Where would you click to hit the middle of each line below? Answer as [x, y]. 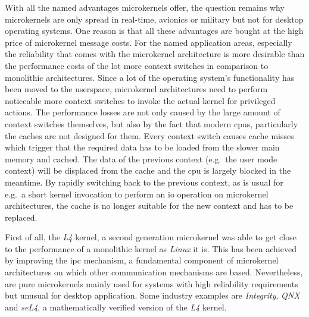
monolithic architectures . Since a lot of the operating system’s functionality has [150, 77]
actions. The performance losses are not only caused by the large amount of [143, 112]
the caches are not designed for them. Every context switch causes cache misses [149, 135]
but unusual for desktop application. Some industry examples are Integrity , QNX [152, 295]
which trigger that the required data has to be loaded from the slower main [142, 147]
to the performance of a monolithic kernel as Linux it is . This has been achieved [151, 248]
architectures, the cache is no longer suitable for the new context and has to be [149, 205]
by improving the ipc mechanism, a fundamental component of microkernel [142, 260]
